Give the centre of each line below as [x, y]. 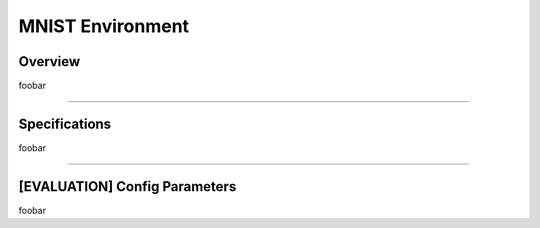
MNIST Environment [104, 26]
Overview [49, 61]
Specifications [65, 123]
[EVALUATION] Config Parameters [127, 186]
